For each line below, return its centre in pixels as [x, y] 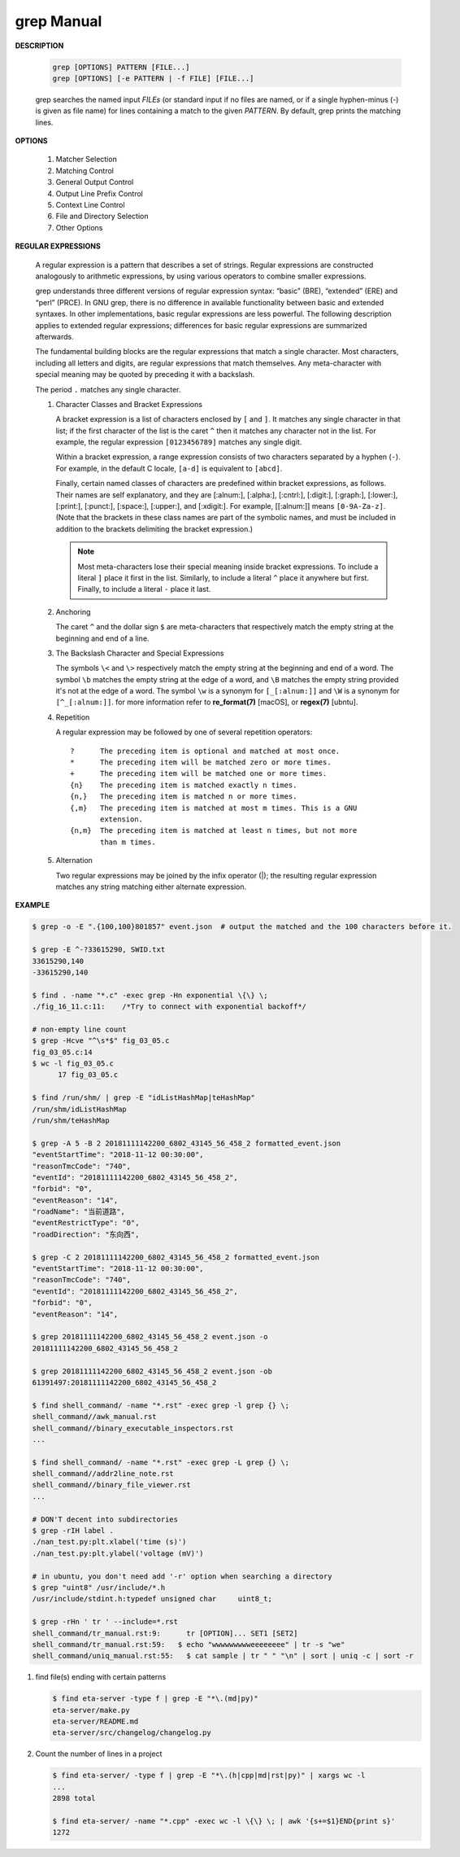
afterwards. [54, 336]
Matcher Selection [86, 160]
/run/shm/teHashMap [71, 1120]
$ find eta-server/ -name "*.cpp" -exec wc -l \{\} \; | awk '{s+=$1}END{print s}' [224, 1821]
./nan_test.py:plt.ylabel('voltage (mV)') [118, 1553]
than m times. [128, 842]
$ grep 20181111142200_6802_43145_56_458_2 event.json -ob [152, 1371]
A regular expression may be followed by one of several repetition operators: [184, 732]
